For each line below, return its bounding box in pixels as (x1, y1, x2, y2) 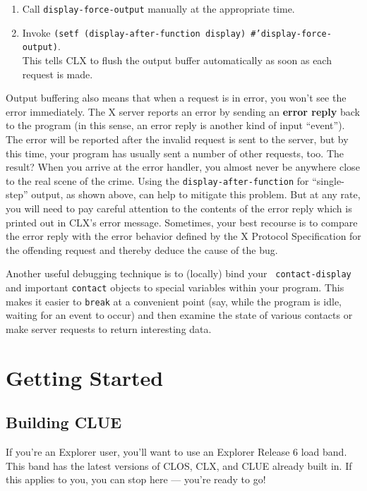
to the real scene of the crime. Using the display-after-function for (6, 173, 309, 188)
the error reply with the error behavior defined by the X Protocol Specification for (6, 229, 361, 243)
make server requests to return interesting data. (6, 321, 212, 336)
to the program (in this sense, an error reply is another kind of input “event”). (6, 118, 345, 133)
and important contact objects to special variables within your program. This (6, 280, 344, 294)
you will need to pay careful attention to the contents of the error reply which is (6, 200, 352, 215)
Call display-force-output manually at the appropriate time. (22, 1, 295, 16)
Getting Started (6, 363, 164, 392)
